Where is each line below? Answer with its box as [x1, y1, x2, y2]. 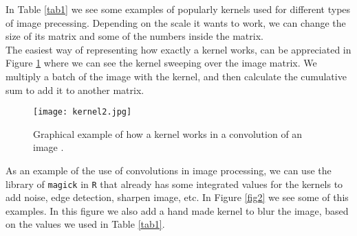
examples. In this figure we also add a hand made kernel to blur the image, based [6, 203, 349, 217]
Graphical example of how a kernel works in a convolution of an [33, 126, 303, 141]
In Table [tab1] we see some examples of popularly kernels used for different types [6, 2, 351, 16]
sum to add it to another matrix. [6, 82, 144, 97]
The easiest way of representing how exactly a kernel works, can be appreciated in [6, 42, 351, 56]
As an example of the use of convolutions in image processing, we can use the [6, 163, 332, 177]
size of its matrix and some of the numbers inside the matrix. [6, 29, 263, 43]
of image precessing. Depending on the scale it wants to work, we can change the [6, 15, 346, 29]
